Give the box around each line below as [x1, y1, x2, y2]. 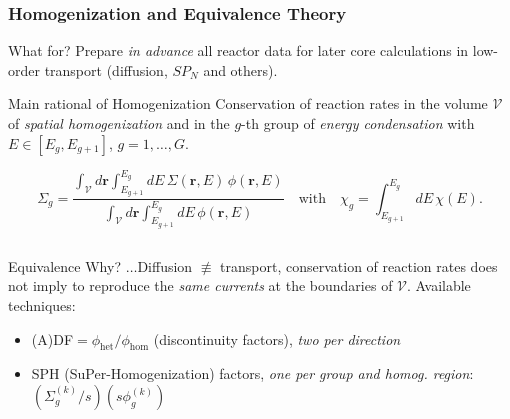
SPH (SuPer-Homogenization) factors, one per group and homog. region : [31, 363, 474, 384]
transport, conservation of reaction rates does [220, 255, 498, 276]
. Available [407, 275, 471, 296]
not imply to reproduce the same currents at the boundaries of [8, 275, 393, 296]
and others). [203, 59, 278, 80]
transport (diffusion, [44, 59, 168, 80]
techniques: [8, 295, 76, 316]
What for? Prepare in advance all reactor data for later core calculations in [8, 40, 469, 61]
